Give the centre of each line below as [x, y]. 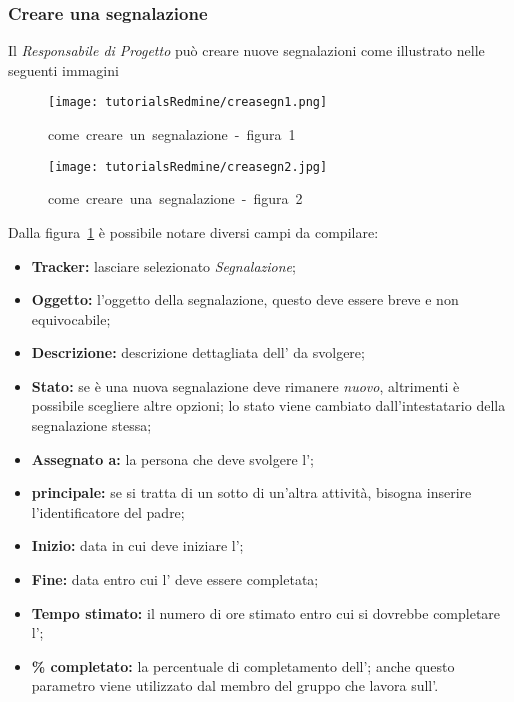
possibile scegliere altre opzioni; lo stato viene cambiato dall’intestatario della [268, 405]
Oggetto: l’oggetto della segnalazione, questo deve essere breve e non [245, 299]
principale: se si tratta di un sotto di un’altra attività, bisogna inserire [251, 492]
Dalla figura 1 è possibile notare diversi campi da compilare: [193, 231]
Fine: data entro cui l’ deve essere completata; [175, 579]
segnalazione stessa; [91, 425]
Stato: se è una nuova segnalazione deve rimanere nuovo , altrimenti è [245, 385]
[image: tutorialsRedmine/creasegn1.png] [188, 102]
